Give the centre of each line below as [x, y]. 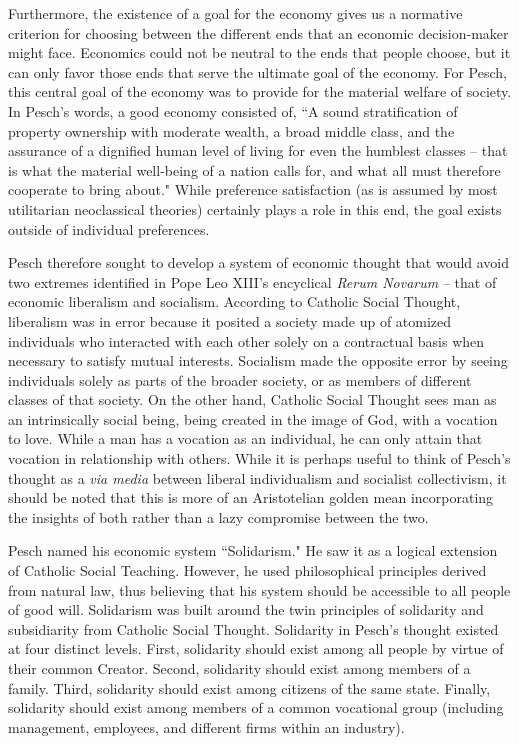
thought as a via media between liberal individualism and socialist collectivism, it [257, 477]
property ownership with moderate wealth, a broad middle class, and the [231, 130]
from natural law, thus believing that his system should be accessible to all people [259, 589]
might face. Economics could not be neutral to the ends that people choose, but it [259, 52]
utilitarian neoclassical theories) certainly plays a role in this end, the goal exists [255, 208]
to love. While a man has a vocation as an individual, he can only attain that [245, 438]
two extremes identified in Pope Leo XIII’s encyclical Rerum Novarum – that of [252, 281]
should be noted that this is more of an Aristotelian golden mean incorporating [251, 497]
